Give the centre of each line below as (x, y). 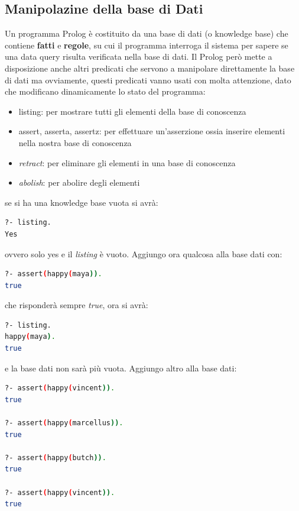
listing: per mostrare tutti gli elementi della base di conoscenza (132, 111)
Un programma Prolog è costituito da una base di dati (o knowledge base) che (147, 33)
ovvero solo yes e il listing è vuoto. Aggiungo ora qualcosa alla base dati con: (144, 253)
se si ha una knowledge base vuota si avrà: (82, 202)
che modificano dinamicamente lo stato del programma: (105, 91)
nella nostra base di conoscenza (75, 142)
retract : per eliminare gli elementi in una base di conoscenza (127, 162)
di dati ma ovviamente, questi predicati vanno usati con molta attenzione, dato (148, 80)
